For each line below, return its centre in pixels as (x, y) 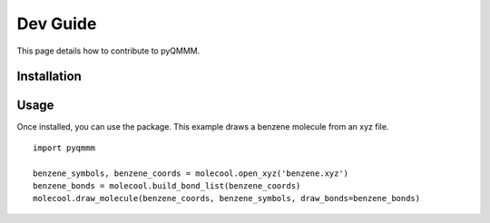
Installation (49, 77)
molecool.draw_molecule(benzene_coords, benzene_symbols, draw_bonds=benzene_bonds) (227, 199)
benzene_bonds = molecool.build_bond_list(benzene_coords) (167, 186)
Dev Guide (57, 24)
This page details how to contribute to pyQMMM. (108, 51)
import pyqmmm (64, 148)
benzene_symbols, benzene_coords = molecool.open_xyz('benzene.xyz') (191, 173)
